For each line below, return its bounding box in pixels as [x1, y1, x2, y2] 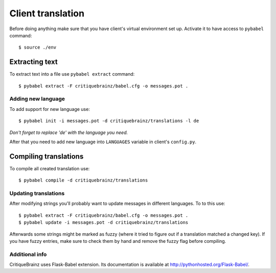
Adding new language [9, 95, 65, 102]
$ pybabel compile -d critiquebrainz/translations [18, 177, 148, 184]
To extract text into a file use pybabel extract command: [9, 71, 135, 77]
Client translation [9, 8, 84, 19]
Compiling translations [9, 152, 84, 161]
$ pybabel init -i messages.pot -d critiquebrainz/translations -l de [18, 118, 199, 124]
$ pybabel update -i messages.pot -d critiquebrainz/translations [18, 220, 189, 225]
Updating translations [9, 190, 65, 197]
